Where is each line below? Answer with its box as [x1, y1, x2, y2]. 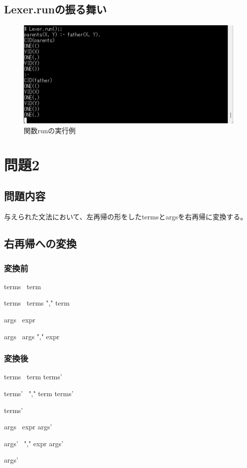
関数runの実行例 [24, 125, 76, 136]
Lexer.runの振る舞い [4, 1, 107, 17]
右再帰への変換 [4, 236, 77, 251]
